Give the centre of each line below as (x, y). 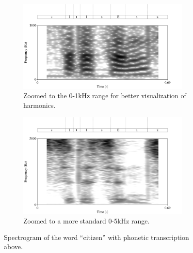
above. (13, 246)
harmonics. (40, 105)
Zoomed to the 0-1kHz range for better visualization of (105, 96)
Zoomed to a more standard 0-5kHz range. (87, 221)
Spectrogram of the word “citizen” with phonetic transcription (96, 237)
